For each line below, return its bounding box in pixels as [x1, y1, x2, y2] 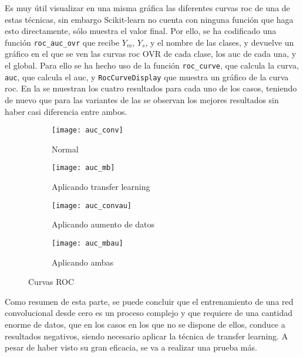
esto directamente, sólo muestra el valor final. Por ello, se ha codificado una [5, 25, 277, 37]
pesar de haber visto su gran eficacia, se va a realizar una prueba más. [5, 341, 257, 353]
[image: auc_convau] [52, 201, 132, 210]
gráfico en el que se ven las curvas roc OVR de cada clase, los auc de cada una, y [5, 47, 297, 60]
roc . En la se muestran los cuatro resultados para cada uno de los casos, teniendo [5, 82, 297, 94]
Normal [52, 142, 79, 155]
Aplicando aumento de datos [52, 218, 155, 230]
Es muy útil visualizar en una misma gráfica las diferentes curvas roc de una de [5, 2, 290, 13]
